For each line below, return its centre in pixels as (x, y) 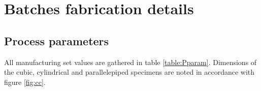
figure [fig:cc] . (25, 82)
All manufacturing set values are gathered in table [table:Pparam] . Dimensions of (130, 62)
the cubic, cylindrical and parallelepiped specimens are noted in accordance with (129, 72)
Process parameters (57, 40)
